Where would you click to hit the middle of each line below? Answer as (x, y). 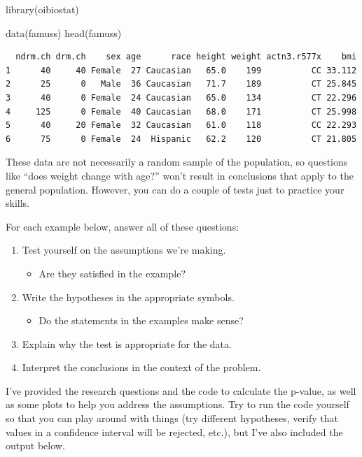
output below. (35, 445)
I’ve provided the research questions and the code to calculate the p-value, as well (181, 390)
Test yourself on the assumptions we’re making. (124, 250)
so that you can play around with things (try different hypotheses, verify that (172, 418)
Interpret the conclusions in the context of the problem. (141, 367)
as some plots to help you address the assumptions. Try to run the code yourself (177, 404)
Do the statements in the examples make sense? (141, 320)
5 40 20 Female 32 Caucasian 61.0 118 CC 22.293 (181, 125)
